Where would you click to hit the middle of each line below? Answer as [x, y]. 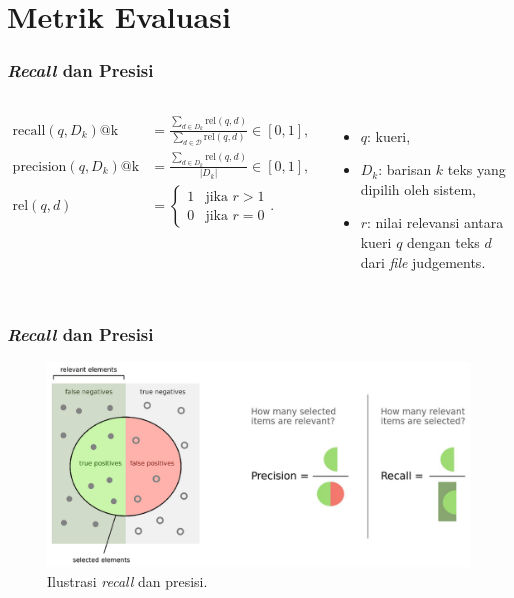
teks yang [476, 169]
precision [39, 166]
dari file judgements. [423, 261]
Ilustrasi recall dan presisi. [127, 580]
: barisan [405, 169]
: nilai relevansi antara [435, 222]
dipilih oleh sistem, [418, 188]
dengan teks [443, 241]
